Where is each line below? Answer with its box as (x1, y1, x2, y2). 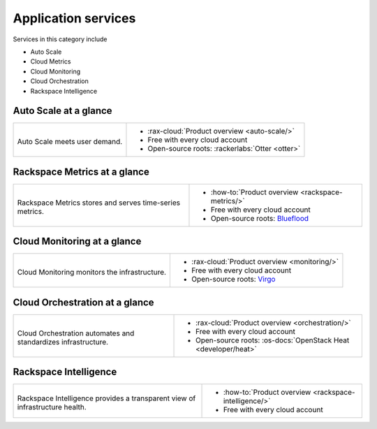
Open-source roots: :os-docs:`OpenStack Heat (195, 335, 350, 345)
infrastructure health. (17, 402, 87, 412)
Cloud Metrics (30, 57, 71, 66)
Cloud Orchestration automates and (17, 328, 135, 338)
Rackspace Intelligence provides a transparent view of (17, 393, 196, 403)
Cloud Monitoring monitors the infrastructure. (17, 268, 167, 277)
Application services (13, 10, 136, 26)
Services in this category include (13, 35, 108, 43)
